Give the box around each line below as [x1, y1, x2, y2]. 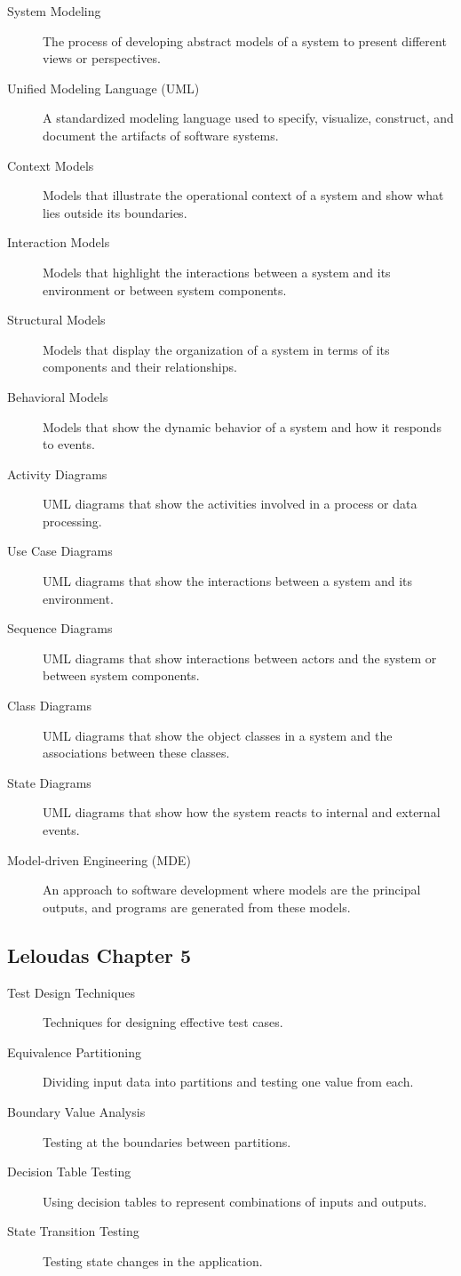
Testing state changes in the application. [43, 1251, 263, 1270]
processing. [43, 511, 102, 530]
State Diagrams [7, 773, 91, 791]
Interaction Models [7, 233, 110, 252]
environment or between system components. [43, 280, 287, 299]
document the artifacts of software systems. [43, 125, 279, 144]
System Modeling [7, 2, 101, 20]
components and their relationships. [43, 357, 237, 376]
